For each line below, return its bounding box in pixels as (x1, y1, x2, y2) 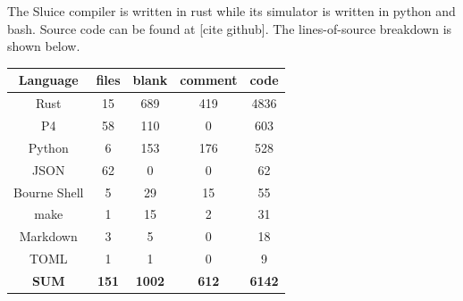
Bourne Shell (13, 182, 84, 201)
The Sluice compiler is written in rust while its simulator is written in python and (7, 2, 456, 20)
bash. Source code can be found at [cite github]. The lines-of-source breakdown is (7, 19, 452, 38)
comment (180, 71, 238, 89)
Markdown (19, 227, 78, 246)
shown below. (7, 37, 80, 55)
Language (18, 71, 79, 89)
